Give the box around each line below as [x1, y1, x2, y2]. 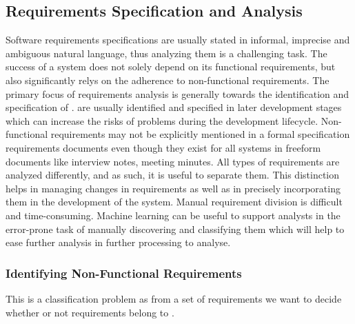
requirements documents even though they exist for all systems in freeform [6, 140, 321, 154]
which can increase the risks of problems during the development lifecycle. [6, 113, 318, 128]
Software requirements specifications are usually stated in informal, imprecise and [6, 32, 350, 47]
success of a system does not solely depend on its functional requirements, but [6, 59, 336, 74]
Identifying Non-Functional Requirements [6, 264, 242, 281]
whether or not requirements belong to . [6, 305, 174, 319]
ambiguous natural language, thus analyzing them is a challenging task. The [6, 45, 327, 60]
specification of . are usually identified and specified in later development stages [6, 100, 342, 114]
